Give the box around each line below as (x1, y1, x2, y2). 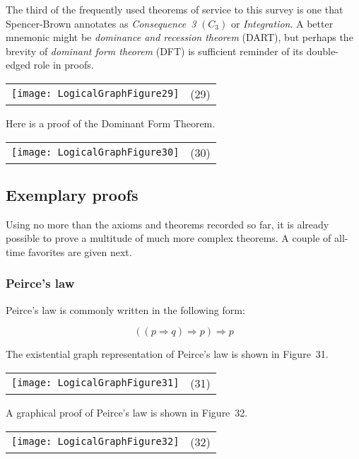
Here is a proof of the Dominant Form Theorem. (6, 115, 216, 130)
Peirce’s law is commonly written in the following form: (6, 302, 245, 317)
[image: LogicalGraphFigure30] (11, 146, 179, 158)
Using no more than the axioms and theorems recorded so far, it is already (6, 216, 329, 231)
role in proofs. (33, 57, 94, 72)
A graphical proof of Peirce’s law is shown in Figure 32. (6, 405, 248, 419)
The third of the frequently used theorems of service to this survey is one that (6, 2, 343, 16)
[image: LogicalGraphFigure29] (11, 88, 179, 100)
